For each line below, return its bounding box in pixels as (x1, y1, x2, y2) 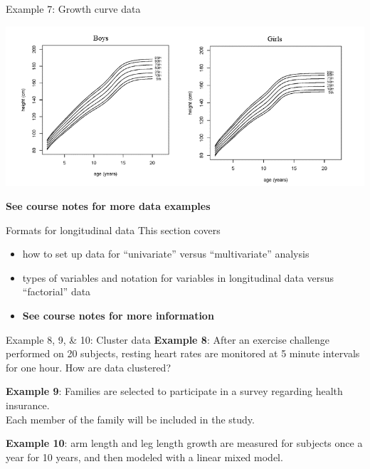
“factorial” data (22, 284, 91, 299)
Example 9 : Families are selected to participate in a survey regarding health (6, 384, 343, 399)
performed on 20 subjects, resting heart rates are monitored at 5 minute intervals (6, 346, 360, 361)
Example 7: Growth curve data (6, 1, 141, 16)
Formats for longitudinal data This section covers (6, 222, 221, 237)
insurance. (6, 397, 50, 412)
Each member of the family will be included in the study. (6, 411, 255, 426)
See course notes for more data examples (6, 199, 211, 214)
